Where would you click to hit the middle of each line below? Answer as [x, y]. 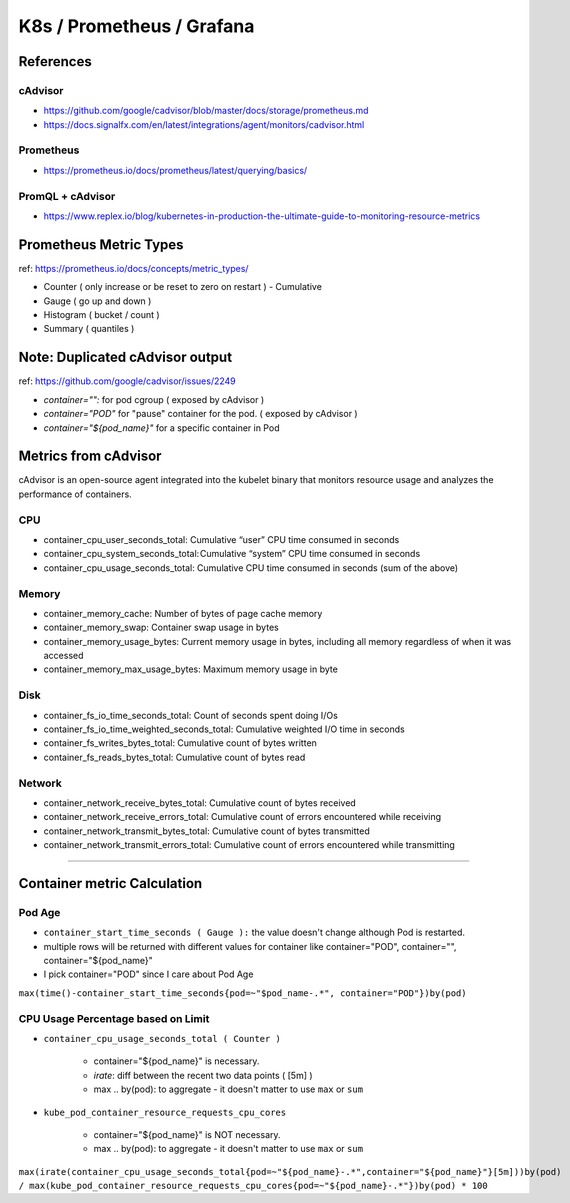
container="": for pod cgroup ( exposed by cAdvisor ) [154, 399]
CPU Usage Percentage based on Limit [114, 1018]
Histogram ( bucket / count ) [101, 315]
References [55, 61]
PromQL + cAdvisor [67, 196]
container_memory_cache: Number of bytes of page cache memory [183, 613]
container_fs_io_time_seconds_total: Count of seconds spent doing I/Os [191, 715]
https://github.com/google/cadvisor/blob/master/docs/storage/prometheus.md [206, 111]
